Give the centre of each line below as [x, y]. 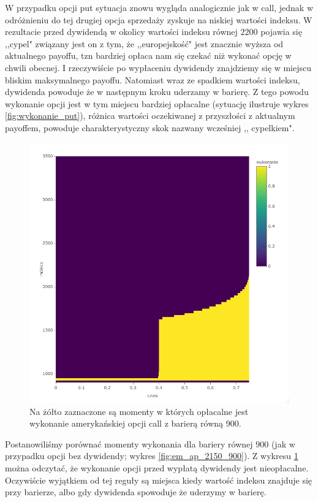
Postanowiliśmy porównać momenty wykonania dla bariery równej [129, 443]
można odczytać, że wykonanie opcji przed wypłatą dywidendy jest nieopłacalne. [157, 468]
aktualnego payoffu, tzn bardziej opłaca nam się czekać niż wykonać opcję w [148, 55]
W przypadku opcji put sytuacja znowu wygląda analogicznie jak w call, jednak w [159, 7]
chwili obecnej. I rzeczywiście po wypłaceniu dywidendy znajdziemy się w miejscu [158, 67]
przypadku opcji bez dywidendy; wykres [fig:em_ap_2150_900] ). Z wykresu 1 [152, 456]
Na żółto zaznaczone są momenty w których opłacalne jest [139, 411]
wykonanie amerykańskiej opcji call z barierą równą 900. [135, 423]
